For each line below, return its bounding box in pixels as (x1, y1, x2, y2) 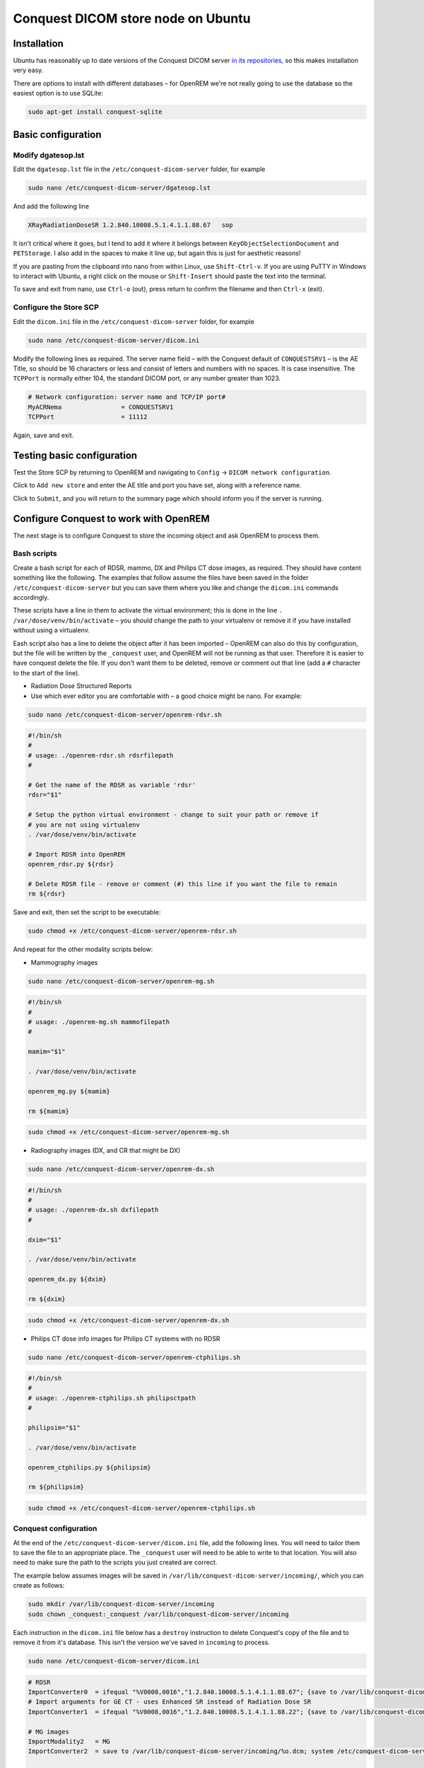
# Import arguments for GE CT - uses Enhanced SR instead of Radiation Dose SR (28, 1698, 312, 1706)
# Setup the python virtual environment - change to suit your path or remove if (28, 810, 319, 819)
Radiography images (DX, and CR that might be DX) (30, 1146, 181, 1155)
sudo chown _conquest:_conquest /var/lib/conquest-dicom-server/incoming (28, 1610, 289, 1618)
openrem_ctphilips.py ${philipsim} (28, 1463, 151, 1471)
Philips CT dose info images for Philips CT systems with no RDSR (30, 1334, 220, 1343)
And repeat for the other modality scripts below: (13, 945, 153, 954)
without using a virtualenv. (13, 626, 90, 634)
